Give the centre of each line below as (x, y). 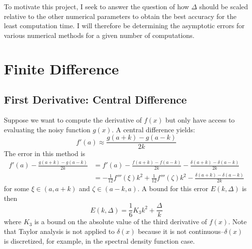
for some (17, 188)
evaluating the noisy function (47, 129)
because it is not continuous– (181, 231)
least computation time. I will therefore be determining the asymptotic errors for (124, 26)
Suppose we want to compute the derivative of (73, 119)
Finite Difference (62, 68)
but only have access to (200, 119)
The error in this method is (45, 153)
